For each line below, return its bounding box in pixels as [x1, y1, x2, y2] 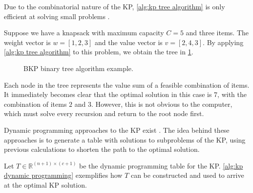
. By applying [203, 37, 244, 47]
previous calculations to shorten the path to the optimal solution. [4, 144, 200, 154]
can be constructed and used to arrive [130, 170, 244, 180]
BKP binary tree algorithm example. [23, 63, 133, 73]
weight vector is [4, 37, 51, 47]
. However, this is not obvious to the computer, [91, 98, 232, 109]
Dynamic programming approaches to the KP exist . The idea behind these [4, 124, 230, 135]
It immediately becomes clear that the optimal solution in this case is [4, 89, 212, 99]
